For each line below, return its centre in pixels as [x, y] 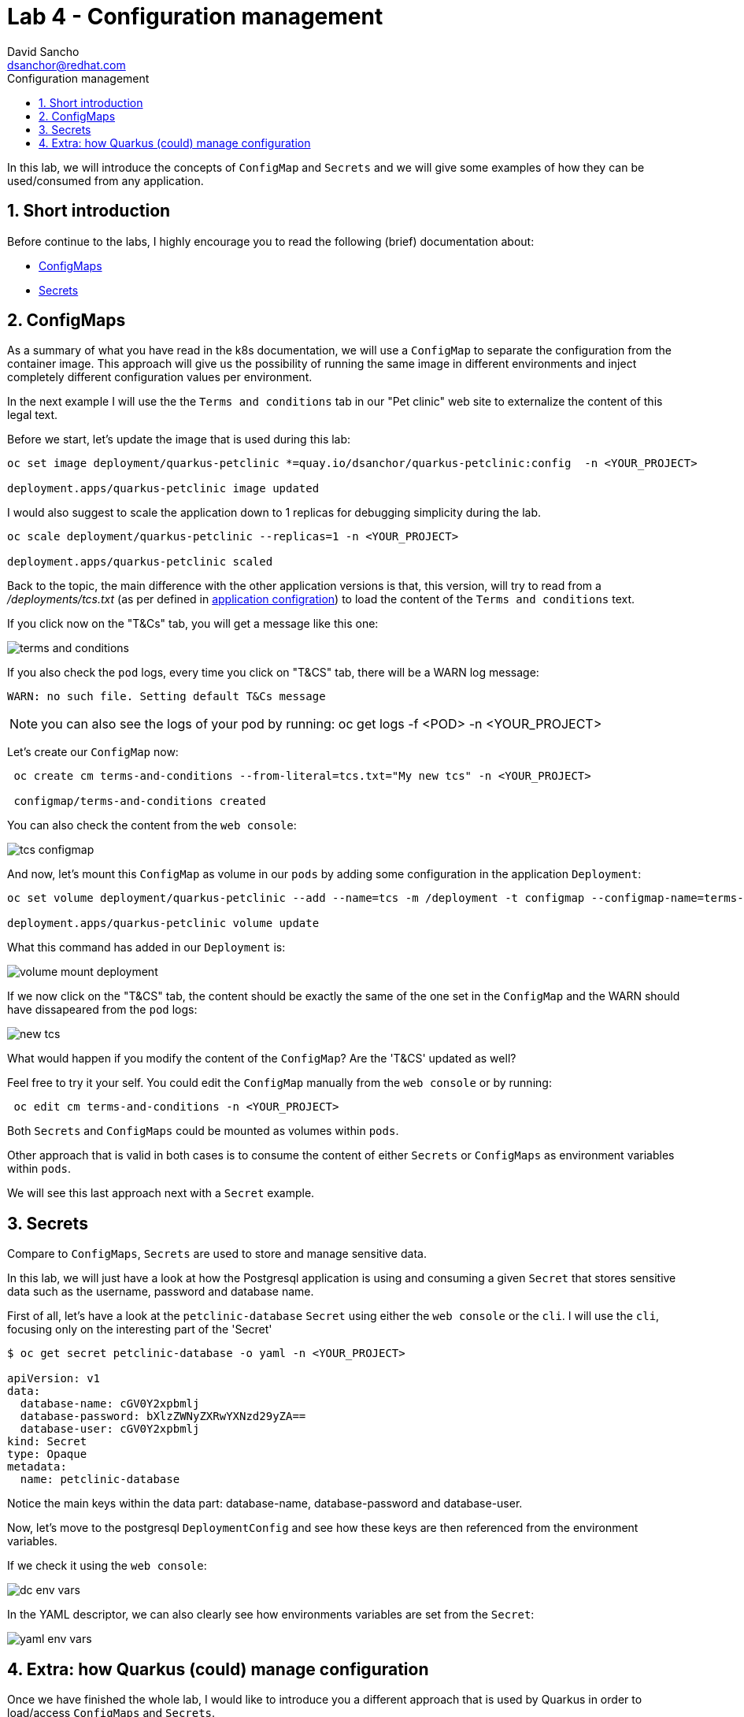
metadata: [37, 1467]
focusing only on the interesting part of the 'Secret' [140, 1329]
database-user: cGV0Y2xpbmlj [110, 1429]
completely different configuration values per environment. [160, 377]
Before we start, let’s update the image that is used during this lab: [179, 439]
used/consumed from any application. [105, 180]
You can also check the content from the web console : [152, 825]
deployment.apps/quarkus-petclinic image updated [163, 489]
